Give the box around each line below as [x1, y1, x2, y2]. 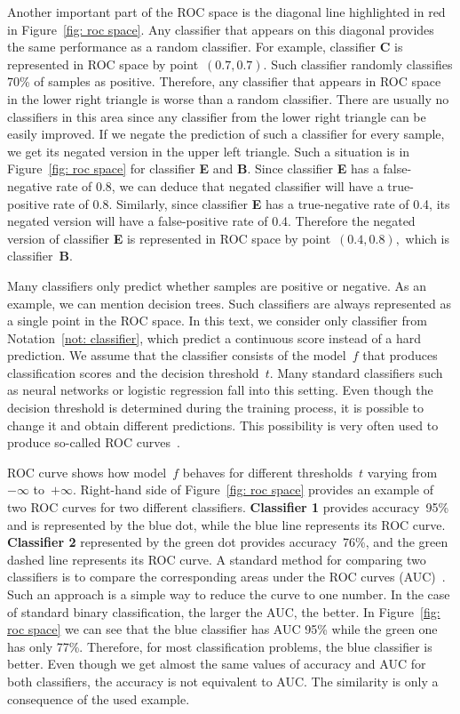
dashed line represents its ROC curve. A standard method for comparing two [7, 550, 426, 568]
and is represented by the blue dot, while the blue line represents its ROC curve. [7, 515, 446, 533]
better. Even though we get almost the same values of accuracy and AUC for [7, 654, 426, 673]
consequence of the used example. [7, 689, 190, 708]
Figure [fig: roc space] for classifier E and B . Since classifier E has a [7, 159, 379, 178]
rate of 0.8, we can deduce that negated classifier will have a [56, 176, 384, 195]
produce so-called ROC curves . [7, 433, 180, 452]
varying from [367, 462, 438, 481]
